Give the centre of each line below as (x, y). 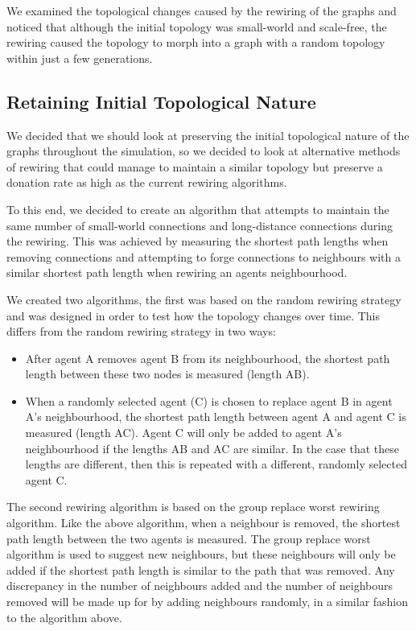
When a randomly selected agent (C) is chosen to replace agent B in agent (209, 400)
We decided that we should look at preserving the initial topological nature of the (208, 135)
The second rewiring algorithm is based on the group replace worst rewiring (193, 507)
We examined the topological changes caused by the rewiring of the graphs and (202, 10)
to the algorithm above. (64, 617)
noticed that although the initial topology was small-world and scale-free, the (197, 26)
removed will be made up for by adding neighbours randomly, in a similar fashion (208, 602)
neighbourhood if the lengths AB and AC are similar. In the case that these (212, 448)
